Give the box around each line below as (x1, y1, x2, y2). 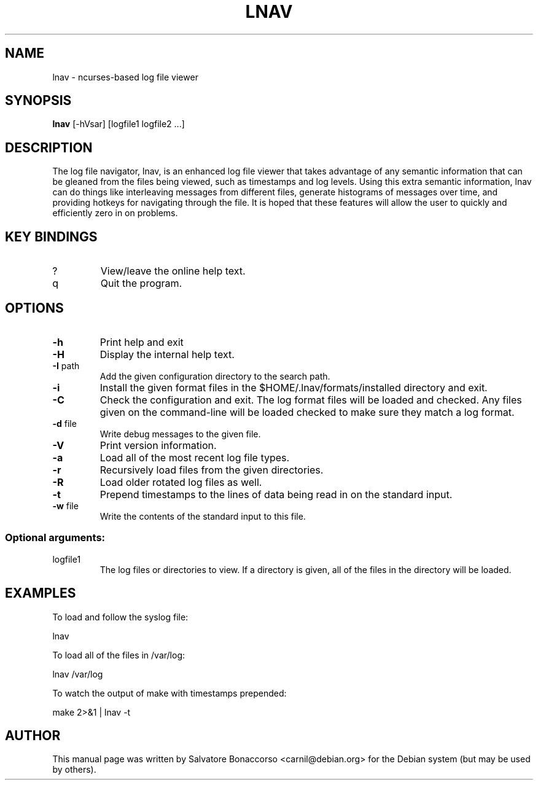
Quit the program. (100, 277, 182, 290)
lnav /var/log (52, 668, 103, 679)
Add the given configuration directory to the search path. (99, 370, 330, 381)
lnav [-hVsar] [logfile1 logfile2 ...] (52, 119, 185, 130)
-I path (52, 360, 80, 371)
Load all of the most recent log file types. (99, 451, 290, 464)
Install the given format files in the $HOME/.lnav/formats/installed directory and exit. (99, 381, 488, 394)
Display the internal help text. (99, 348, 235, 361)
